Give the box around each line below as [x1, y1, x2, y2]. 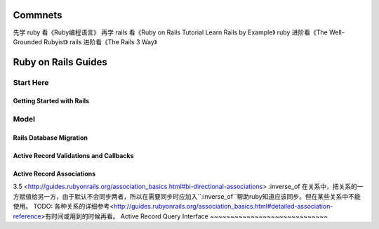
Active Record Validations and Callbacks [13, 152, 134, 160]
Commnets [13, 9, 62, 21]
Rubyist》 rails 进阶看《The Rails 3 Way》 [43, 37, 157, 46]
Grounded [13, 37, 42, 46]
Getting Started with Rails [13, 97, 90, 105]
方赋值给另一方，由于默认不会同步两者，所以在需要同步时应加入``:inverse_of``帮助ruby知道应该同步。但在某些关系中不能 [13, 192, 361, 200]
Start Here [13, 77, 49, 87]
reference [13, 211, 41, 221]
